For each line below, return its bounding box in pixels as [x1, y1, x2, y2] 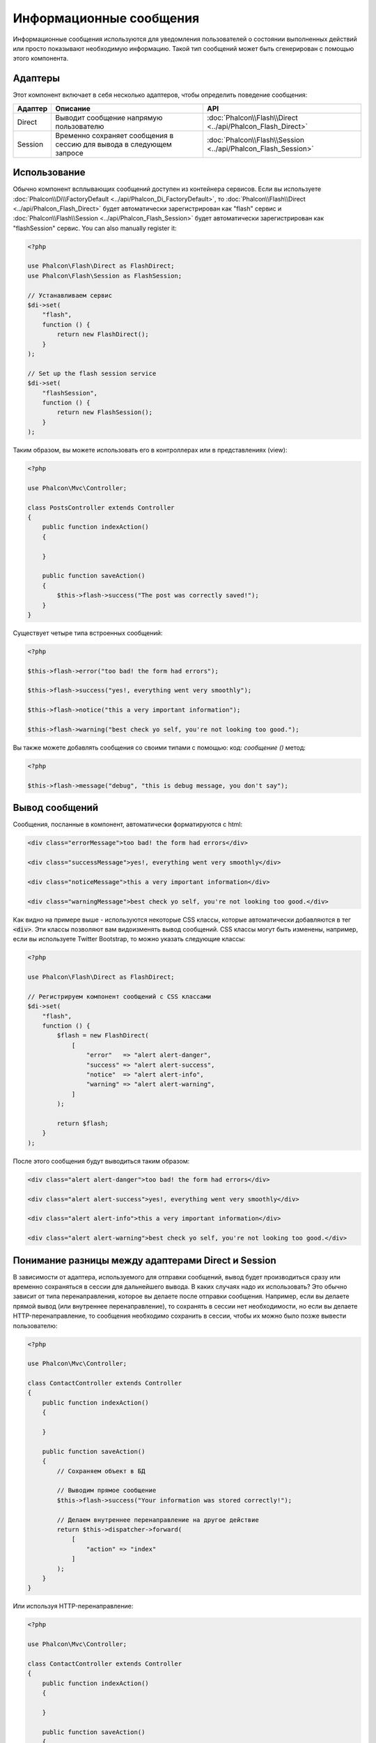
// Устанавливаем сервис [27, 291, 113, 299]
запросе [55, 148, 84, 158]
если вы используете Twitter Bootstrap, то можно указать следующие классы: [13, 935, 246, 943]
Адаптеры [13, 73, 61, 84]
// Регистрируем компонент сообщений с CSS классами [27, 992, 212, 1000]
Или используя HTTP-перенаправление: [13, 1602, 134, 1611]
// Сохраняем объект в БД [56, 1467, 146, 1475]
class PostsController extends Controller [27, 503, 175, 512]
